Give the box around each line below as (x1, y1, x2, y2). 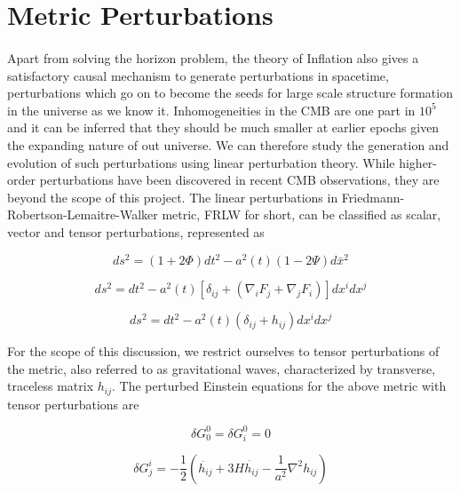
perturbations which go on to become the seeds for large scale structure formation (7, 83, 453, 102)
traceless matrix (7, 377, 94, 395)
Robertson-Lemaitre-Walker (7, 205, 158, 224)
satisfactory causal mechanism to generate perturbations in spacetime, (7, 66, 389, 84)
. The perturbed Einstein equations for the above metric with (112, 377, 447, 395)
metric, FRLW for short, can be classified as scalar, (162, 205, 441, 224)
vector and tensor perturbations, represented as (7, 222, 265, 241)
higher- (399, 153, 437, 171)
